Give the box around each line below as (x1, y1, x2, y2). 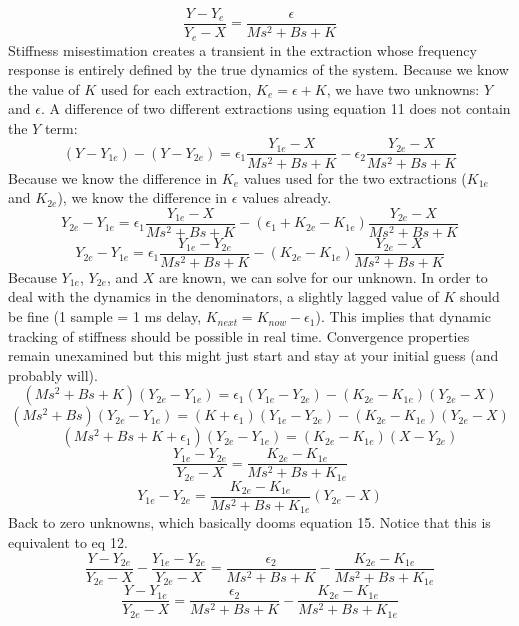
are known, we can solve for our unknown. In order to (158, 266, 488, 287)
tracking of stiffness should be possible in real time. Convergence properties (8, 325, 470, 346)
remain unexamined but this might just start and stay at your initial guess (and (8, 345, 499, 366)
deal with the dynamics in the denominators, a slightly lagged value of (8, 286, 439, 307)
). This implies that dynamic (315, 306, 492, 327)
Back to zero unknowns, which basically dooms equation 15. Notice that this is (8, 512, 491, 533)
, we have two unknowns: (326, 78, 480, 99)
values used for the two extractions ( (243, 167, 467, 188)
